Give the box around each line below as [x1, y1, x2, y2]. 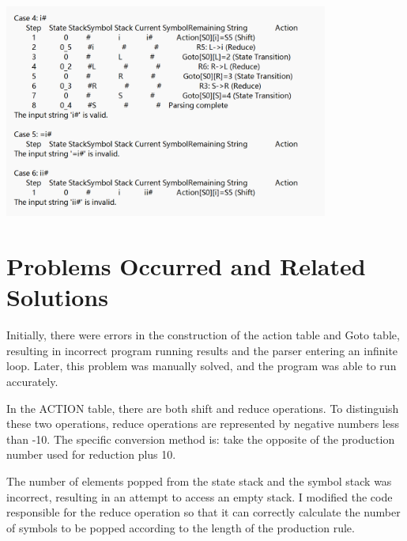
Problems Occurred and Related [6, 250, 366, 282]
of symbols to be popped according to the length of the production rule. [6, 519, 355, 535]
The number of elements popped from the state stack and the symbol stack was [6, 473, 392, 490]
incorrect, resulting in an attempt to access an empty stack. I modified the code [6, 488, 393, 505]
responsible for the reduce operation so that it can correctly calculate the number [6, 504, 401, 520]
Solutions [6, 281, 108, 313]
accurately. [6, 373, 58, 390]
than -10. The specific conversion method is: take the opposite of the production [6, 430, 395, 447]
